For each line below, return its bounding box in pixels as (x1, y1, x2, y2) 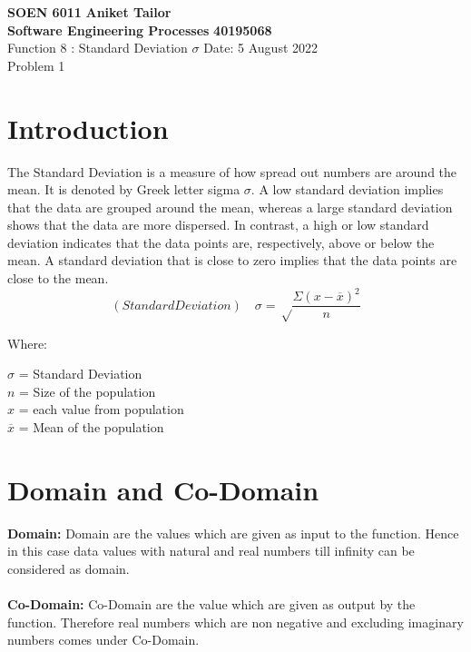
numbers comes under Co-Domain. (7, 630, 200, 649)
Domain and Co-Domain (7, 470, 319, 508)
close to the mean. (7, 269, 109, 288)
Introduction (7, 109, 169, 146)
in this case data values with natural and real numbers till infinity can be (7, 541, 415, 560)
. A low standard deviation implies (250, 180, 444, 199)
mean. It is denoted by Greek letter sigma (7, 180, 240, 199)
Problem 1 (7, 55, 65, 74)
